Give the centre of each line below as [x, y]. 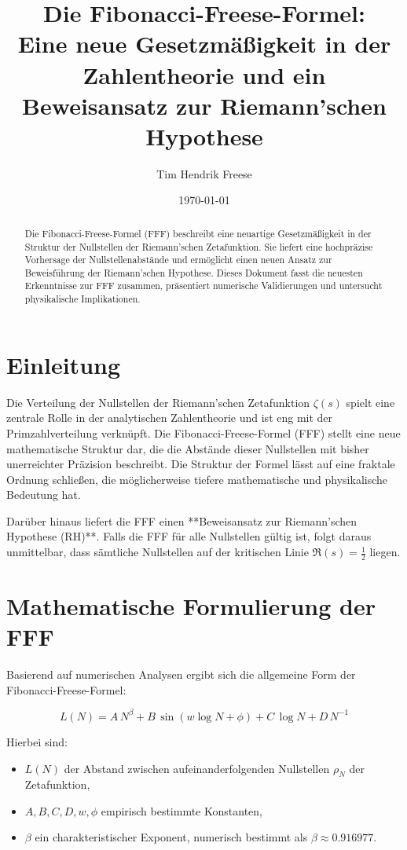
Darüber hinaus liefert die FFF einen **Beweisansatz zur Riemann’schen [182, 520]
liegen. [385, 552]
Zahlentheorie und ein [204, 74]
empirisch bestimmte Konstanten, [181, 810]
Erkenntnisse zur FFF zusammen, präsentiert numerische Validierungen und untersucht [203, 286]
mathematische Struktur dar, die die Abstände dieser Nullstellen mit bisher [188, 448]
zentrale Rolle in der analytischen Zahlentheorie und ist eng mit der [170, 418]
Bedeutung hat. [44, 495]
